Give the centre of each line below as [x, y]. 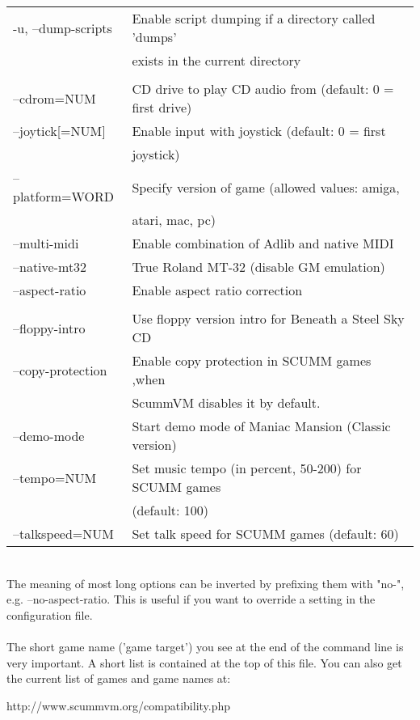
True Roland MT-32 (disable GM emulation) [258, 267]
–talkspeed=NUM [63, 534]
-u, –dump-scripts [63, 28]
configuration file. [50, 614]
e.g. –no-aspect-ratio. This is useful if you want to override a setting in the [191, 599]
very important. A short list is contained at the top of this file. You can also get [204, 662]
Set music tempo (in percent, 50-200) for [247, 468]
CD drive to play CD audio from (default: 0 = [263, 89]
